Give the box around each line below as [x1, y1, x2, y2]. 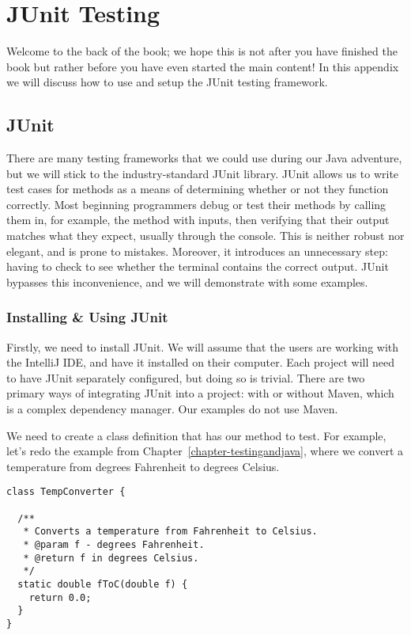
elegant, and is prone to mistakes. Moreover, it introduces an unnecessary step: [6, 242, 388, 259]
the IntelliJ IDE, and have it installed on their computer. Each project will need [6, 354, 394, 371]
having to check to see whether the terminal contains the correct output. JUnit [6, 258, 389, 275]
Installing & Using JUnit [6, 307, 168, 327]
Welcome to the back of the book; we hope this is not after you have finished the [6, 43, 398, 59]
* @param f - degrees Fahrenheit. [23, 539, 205, 551]
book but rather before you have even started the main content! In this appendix [6, 58, 399, 74]
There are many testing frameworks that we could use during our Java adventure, [6, 150, 402, 166]
